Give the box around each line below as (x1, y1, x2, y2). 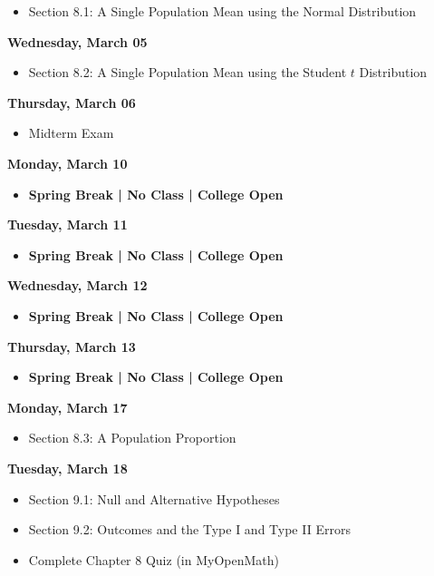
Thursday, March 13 (7, 337, 136, 356)
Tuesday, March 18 (7, 458, 128, 477)
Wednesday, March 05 (7, 32, 148, 51)
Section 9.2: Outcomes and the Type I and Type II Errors (28, 520, 351, 539)
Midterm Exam (28, 123, 114, 142)
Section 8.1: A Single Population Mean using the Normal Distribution (28, 2, 417, 20)
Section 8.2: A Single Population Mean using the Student (28, 63, 347, 82)
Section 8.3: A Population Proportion (28, 428, 236, 447)
